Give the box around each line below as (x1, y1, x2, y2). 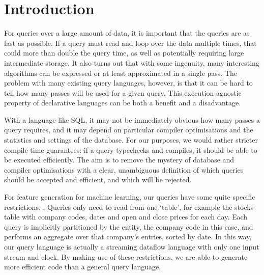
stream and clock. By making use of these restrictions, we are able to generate (4, 251, 248, 262)
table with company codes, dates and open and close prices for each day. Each (4, 211, 248, 222)
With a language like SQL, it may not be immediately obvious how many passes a (4, 114, 260, 125)
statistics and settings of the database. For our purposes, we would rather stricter (4, 134, 258, 145)
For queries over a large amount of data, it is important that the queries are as (4, 28, 250, 38)
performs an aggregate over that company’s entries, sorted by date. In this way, (4, 231, 252, 242)
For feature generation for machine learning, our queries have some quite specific (4, 191, 255, 202)
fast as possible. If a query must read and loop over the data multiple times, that (4, 37, 257, 48)
